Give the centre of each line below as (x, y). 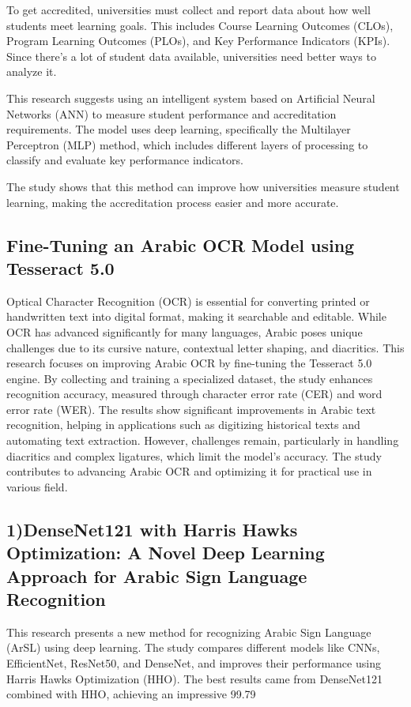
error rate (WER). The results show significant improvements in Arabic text (191, 409)
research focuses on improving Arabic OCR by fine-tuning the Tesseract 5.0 (189, 363)
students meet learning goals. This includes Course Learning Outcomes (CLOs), (200, 25)
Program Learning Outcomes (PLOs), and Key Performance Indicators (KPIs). (198, 41)
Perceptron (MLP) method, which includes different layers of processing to (187, 144)
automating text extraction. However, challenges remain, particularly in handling (203, 440)
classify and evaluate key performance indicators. (125, 160)
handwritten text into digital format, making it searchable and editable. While (196, 316)
